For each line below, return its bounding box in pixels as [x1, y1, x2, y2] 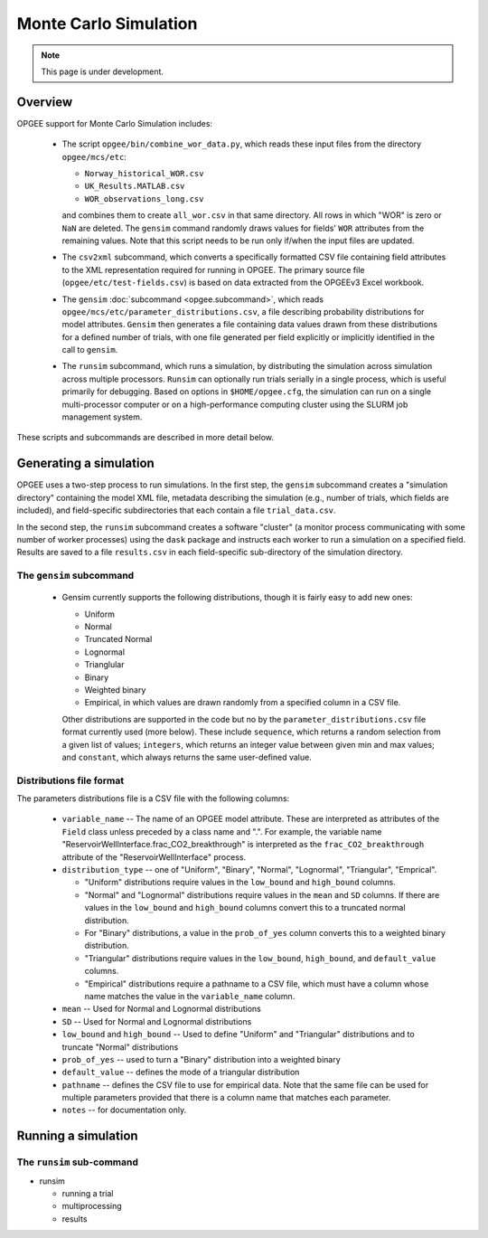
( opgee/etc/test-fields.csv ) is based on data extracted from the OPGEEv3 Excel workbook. [61, 277, 425, 288]
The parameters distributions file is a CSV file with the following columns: [16, 793, 290, 804]
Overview [16, 94, 73, 109]
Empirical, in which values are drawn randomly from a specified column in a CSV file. [84, 697, 401, 708]
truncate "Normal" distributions [61, 1041, 179, 1053]
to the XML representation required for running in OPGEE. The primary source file [61, 264, 365, 275]
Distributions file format [16, 774, 125, 787]
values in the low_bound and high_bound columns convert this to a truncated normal [84, 903, 406, 913]
